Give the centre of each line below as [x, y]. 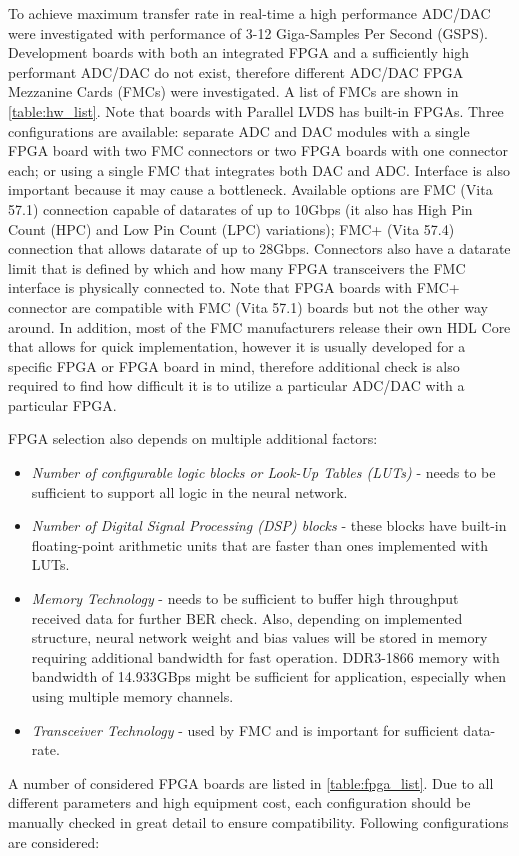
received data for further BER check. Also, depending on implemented [247, 617]
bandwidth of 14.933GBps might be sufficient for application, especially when [269, 676]
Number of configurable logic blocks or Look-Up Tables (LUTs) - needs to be [263, 472]
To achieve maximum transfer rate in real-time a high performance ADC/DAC [249, 13]
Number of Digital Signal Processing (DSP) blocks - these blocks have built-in [269, 525]
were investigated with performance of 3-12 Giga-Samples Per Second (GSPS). [248, 32]
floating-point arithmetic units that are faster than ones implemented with [259, 544]
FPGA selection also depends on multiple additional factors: [193, 438]
